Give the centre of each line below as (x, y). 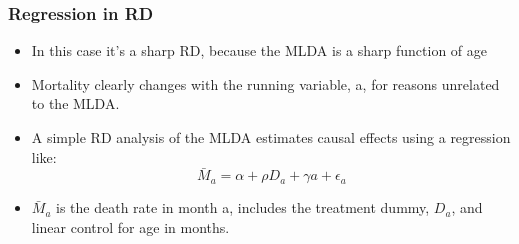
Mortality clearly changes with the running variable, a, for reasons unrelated (265, 83)
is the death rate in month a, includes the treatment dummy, (243, 207)
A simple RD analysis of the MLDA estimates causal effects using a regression (271, 137)
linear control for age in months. (130, 227)
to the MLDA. (75, 103)
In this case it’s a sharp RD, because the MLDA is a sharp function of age (259, 50)
